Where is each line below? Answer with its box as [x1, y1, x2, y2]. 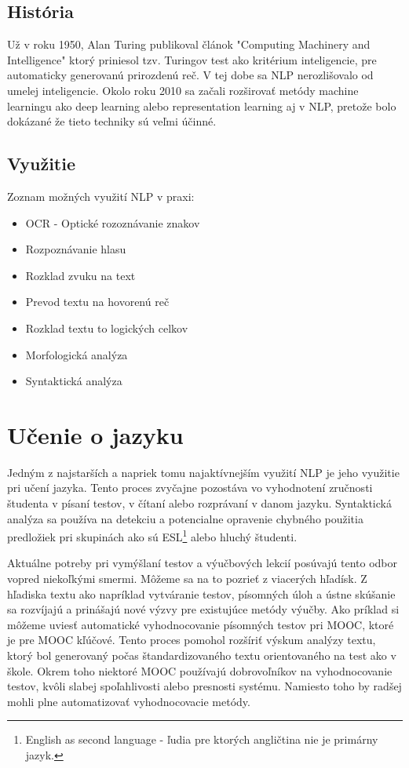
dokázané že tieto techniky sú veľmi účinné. [7, 113, 217, 129]
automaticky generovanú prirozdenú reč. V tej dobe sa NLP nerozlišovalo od [7, 67, 374, 83]
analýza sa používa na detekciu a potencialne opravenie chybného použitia [7, 510, 363, 526]
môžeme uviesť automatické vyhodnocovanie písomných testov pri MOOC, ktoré [7, 616, 394, 632]
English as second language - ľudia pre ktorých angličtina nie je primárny [25, 731, 378, 748]
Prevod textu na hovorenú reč [25, 293, 170, 310]
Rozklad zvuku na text [25, 267, 136, 283]
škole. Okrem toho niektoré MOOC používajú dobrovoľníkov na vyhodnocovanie [7, 662, 393, 679]
